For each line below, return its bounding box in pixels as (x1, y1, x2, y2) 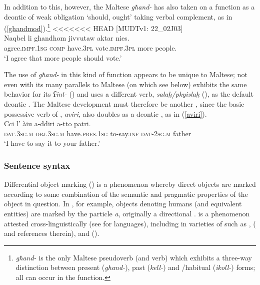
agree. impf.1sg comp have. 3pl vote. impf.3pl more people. (4, 43, 177, 53)
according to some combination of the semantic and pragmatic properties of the (4, 188, 248, 199)
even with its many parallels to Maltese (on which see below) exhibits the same (4, 79, 247, 89)
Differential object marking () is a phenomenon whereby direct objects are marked (4, 179, 256, 189)
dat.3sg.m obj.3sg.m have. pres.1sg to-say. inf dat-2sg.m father (4, 128, 191, 138)
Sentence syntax (4, 159, 70, 171)
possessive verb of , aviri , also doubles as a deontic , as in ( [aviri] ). (4, 108, 207, 119)
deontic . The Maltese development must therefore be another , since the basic (4, 99, 244, 109)
